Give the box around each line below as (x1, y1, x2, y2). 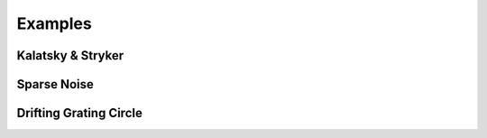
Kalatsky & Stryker (16, 48, 124, 63)
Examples (16, 14, 92, 33)
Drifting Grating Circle (16, 106, 143, 121)
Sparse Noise (16, 77, 95, 92)
